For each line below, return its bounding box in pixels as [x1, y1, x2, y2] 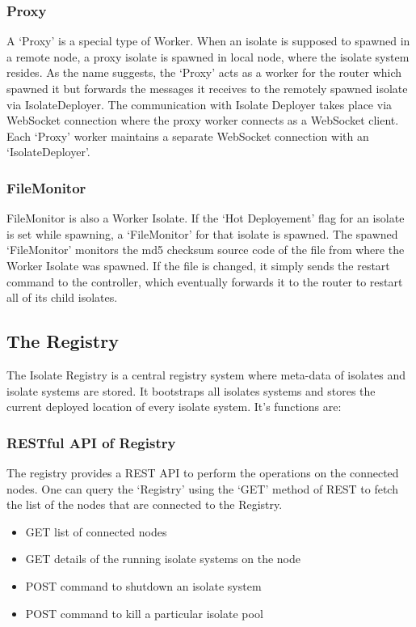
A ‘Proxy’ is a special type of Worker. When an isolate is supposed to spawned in [6, 32, 410, 49]
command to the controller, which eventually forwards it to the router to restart [6, 273, 403, 290]
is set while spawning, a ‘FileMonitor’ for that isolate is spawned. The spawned [6, 225, 398, 242]
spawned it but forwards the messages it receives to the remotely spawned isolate [6, 80, 408, 96]
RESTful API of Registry [6, 432, 176, 452]
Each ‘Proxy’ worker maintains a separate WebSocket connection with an [6, 127, 369, 144]
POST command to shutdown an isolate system [25, 577, 262, 594]
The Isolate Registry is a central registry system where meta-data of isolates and [6, 366, 406, 383]
